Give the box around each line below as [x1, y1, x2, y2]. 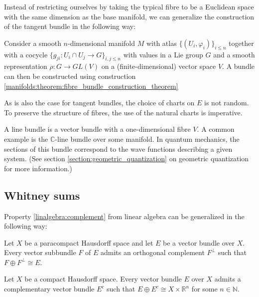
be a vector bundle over [163, 237, 235, 248]
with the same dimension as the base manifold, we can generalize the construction [4, 11, 255, 21]
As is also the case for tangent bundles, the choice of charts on [4, 97, 195, 108]
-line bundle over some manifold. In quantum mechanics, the [55, 133, 240, 144]
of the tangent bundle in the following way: [4, 21, 136, 31]
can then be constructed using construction [4, 70, 136, 81]
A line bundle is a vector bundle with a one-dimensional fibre [4, 124, 191, 134]
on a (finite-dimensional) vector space [101, 61, 216, 71]
